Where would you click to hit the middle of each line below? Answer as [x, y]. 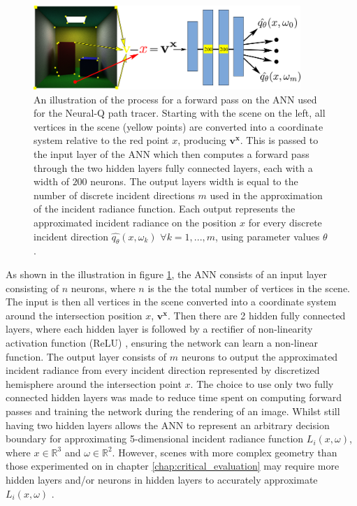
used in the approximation [266, 195]
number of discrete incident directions [114, 195]
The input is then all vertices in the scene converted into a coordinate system [171, 302]
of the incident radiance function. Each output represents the [165, 209]
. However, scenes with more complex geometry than [225, 452]
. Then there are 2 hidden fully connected [256, 315]
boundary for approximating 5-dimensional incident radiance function [155, 439]
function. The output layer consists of [86, 356]
